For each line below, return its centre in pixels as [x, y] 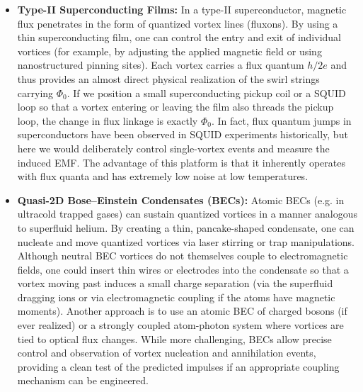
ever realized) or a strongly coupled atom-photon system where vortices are [180, 325]
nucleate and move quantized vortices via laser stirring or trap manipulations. [186, 241]
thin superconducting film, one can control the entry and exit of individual [179, 37]
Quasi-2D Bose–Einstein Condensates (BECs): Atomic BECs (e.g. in [181, 200]
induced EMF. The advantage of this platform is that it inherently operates [181, 162]
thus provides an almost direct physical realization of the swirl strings [168, 78]
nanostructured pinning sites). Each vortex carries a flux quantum [161, 65]
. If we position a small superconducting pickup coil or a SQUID [206, 93]
